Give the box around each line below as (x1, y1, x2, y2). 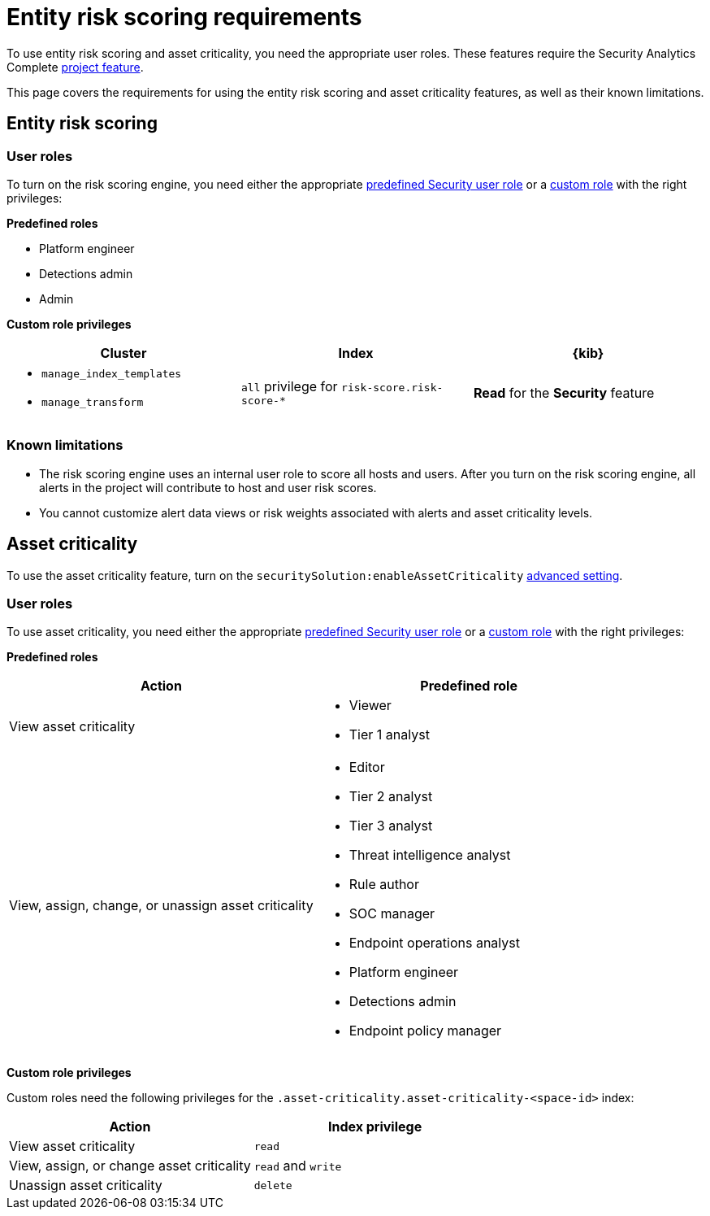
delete (253, 1179, 292, 1192)
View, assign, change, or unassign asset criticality (9, 897, 314, 914)
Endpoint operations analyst (349, 935, 520, 952)
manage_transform (41, 395, 144, 408)
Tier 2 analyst (349, 788, 433, 805)
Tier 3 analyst (349, 817, 433, 835)
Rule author (349, 876, 419, 893)
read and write (253, 1157, 342, 1175)
